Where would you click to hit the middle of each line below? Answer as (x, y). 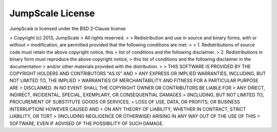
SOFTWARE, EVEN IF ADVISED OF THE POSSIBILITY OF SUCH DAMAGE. (87, 123)
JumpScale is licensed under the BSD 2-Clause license (68, 29)
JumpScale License (52, 13)
